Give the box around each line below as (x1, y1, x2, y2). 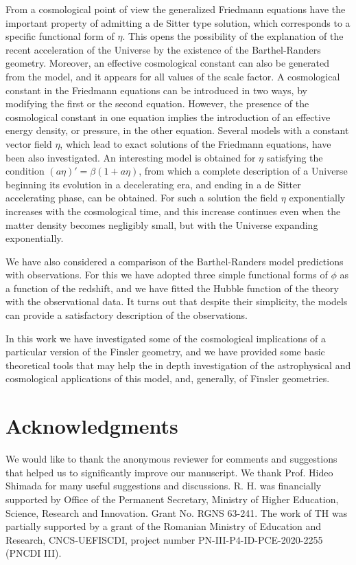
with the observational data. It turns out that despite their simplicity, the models (5, 294, 348, 309)
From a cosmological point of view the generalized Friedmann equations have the (5, 2, 346, 16)
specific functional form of (5, 29, 115, 43)
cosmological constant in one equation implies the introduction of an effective (5, 109, 331, 124)
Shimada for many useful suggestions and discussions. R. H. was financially (5, 478, 322, 493)
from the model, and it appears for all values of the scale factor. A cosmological (5, 69, 340, 83)
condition (5, 164, 45, 178)
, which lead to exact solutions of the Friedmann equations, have (60, 136, 331, 151)
